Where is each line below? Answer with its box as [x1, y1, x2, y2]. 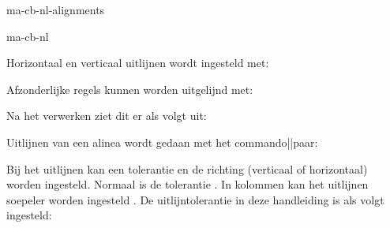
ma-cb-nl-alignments [6, 2, 105, 17]
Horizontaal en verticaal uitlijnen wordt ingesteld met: [6, 54, 269, 71]
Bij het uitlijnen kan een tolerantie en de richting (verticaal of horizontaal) [6, 160, 368, 177]
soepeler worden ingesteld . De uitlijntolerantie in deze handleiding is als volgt [6, 191, 384, 207]
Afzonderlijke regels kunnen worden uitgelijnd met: [6, 80, 253, 97]
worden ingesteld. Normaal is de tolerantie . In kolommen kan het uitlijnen [6, 176, 369, 192]
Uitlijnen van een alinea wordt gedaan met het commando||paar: [6, 133, 318, 150]
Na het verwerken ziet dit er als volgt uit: [6, 107, 207, 124]
